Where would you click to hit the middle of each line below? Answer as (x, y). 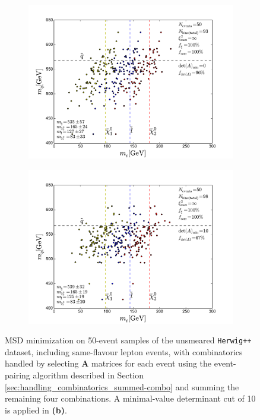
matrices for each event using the (152, 363)
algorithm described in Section (88, 375)
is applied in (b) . (36, 410)
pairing (18, 375)
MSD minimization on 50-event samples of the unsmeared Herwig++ (128, 340)
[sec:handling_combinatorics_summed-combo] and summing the (122, 386)
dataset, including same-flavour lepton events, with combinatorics (124, 351)
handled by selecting (42, 363)
